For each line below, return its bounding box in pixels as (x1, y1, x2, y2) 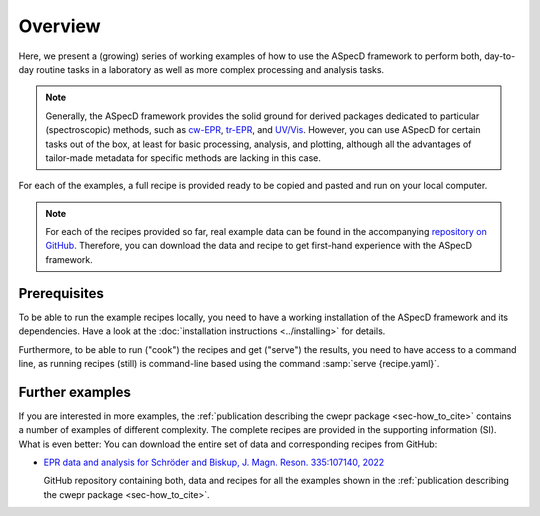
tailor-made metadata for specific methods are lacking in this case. (45, 151, 322, 164)
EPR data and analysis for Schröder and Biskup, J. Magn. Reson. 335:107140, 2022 (43, 456, 385, 468)
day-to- (483, 50, 516, 62)
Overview (18, 15, 101, 37)
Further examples (18, 383, 132, 400)
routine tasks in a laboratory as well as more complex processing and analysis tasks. (36, 63, 385, 75)
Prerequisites (18, 285, 104, 302)
